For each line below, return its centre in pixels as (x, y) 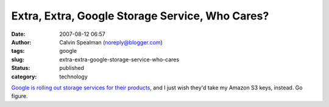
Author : (21, 42)
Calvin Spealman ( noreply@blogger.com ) (111, 42)
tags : (18, 51)
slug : (18, 59)
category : (24, 77)
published (72, 68)
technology (73, 77)
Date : (18, 34)
